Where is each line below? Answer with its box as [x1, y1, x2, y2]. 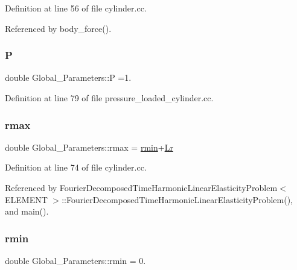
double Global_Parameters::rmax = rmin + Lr [5, 140, 173, 153]
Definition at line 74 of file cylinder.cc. [5, 161, 147, 174]
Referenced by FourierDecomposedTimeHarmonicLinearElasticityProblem [5, 181, 278, 193]
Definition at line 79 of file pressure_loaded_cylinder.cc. [5, 92, 214, 104]
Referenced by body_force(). [5, 22, 112, 34]
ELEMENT [5, 193, 48, 206]
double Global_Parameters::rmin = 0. [5, 254, 146, 266]
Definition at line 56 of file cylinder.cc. [5, 2, 147, 14]
